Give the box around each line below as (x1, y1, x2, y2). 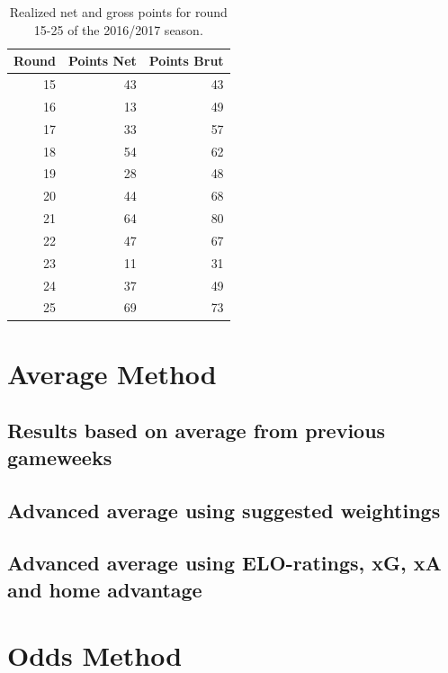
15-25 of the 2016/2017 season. (33, 20, 203, 39)
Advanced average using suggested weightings (7, 496, 441, 524)
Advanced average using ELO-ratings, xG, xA (7, 549, 442, 577)
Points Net (67, 51, 137, 70)
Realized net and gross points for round (9, 3, 228, 21)
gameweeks (7, 443, 112, 471)
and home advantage (7, 575, 202, 603)
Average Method (7, 354, 217, 391)
